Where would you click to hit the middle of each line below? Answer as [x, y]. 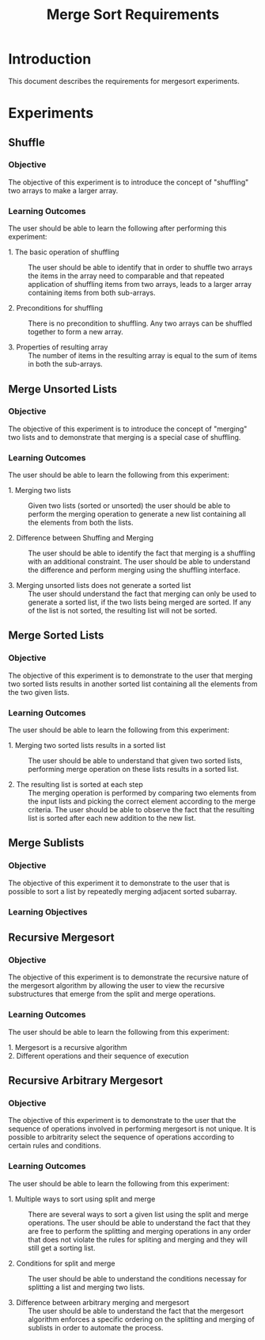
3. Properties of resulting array [58, 347]
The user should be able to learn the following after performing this [117, 228]
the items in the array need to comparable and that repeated [126, 276]
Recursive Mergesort [61, 938]
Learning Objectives [48, 911]
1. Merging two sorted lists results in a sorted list [87, 746]
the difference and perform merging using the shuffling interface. [134, 570]
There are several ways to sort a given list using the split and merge [138, 1214]
